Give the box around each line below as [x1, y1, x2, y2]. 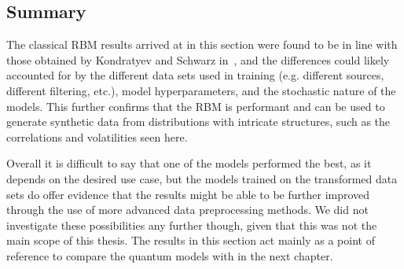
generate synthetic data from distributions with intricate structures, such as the [6, 113, 391, 130]
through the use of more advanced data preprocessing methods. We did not [6, 201, 369, 218]
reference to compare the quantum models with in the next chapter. [6, 247, 333, 263]
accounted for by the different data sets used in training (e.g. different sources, [6, 67, 384, 83]
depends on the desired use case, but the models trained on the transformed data [6, 170, 398, 186]
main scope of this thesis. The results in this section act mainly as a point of [6, 232, 375, 249]
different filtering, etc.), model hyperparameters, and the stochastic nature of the [6, 82, 396, 98]
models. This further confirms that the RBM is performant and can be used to [6, 98, 385, 114]
